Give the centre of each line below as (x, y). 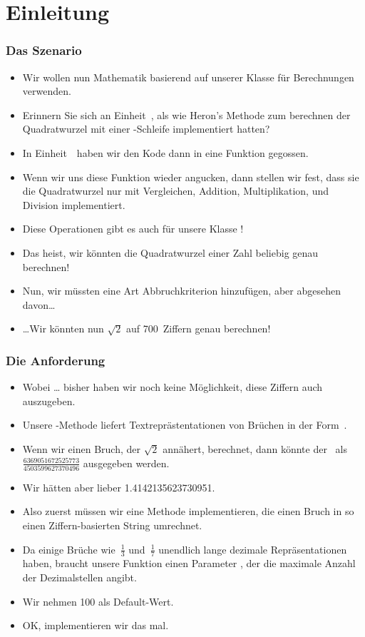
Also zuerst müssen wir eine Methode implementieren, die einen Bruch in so (188, 511)
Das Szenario (44, 50)
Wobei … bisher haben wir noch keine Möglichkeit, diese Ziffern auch (173, 387)
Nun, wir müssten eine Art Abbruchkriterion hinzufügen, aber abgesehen (181, 291)
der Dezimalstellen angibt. (79, 577)
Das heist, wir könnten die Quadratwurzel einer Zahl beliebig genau (170, 252)
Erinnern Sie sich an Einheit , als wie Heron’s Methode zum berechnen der (186, 114)
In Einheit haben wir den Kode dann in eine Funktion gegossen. (165, 152)
